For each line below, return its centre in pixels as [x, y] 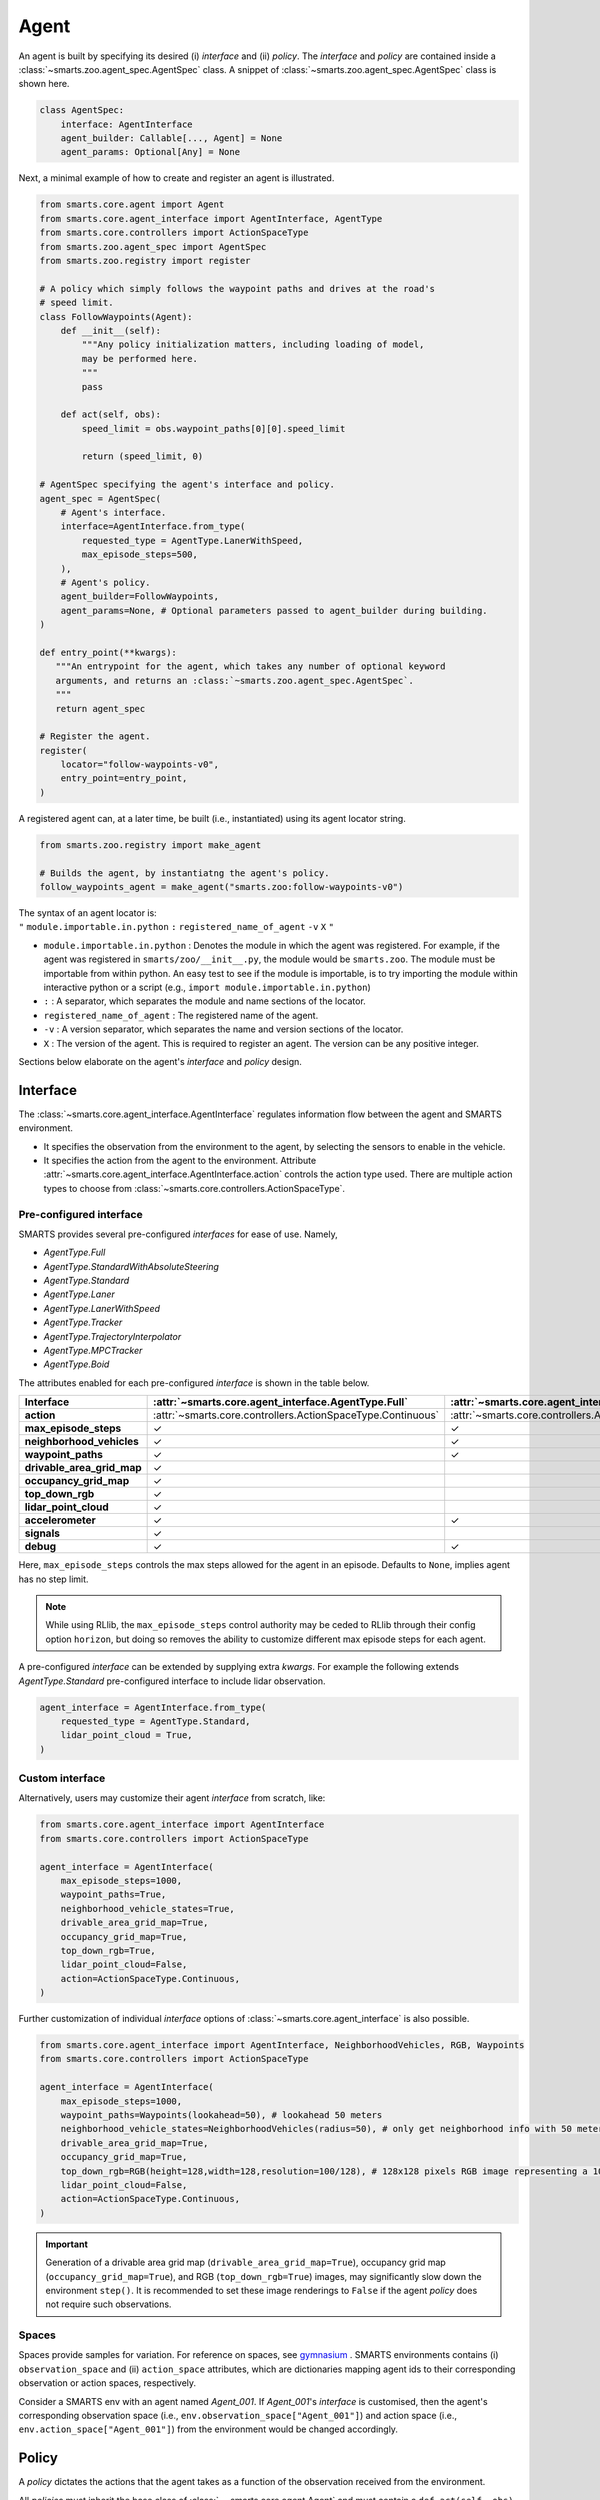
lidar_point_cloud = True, [127, 1735]
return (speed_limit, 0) [142, 456]
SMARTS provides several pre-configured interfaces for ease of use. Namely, [178, 1234]
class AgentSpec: [82, 110]
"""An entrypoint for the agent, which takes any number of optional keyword [250, 666]
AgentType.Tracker [83, 1322]
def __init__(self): [111, 330]
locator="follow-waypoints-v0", [140, 764]
